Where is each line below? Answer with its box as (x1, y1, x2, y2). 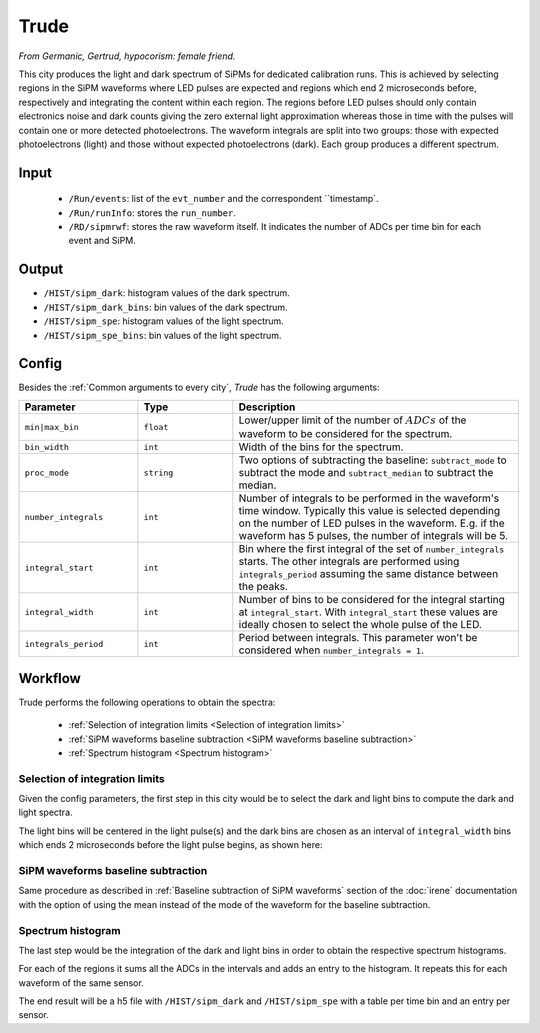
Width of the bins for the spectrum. (238, 440, 404, 454)
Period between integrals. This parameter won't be (238, 631, 478, 645)
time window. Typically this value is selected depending (238, 504, 500, 518)
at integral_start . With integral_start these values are (238, 605, 499, 619)
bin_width (24, 441, 70, 452)
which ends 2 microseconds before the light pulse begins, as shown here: (18, 839, 323, 851)
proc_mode (24, 467, 70, 478)
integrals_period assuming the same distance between (238, 567, 499, 581)
